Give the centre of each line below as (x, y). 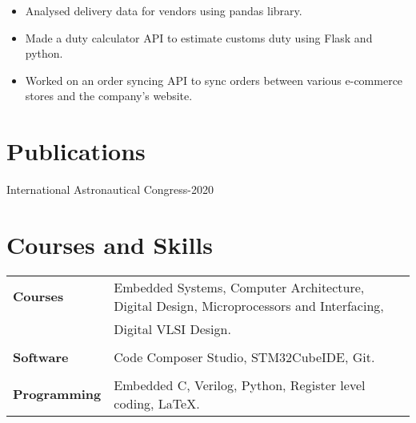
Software (41, 357)
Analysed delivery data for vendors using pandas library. (164, 10)
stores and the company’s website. (109, 96)
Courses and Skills (110, 244)
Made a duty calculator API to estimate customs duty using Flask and (199, 37)
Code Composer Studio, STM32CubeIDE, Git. (244, 357)
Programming (57, 394)
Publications (76, 151)
